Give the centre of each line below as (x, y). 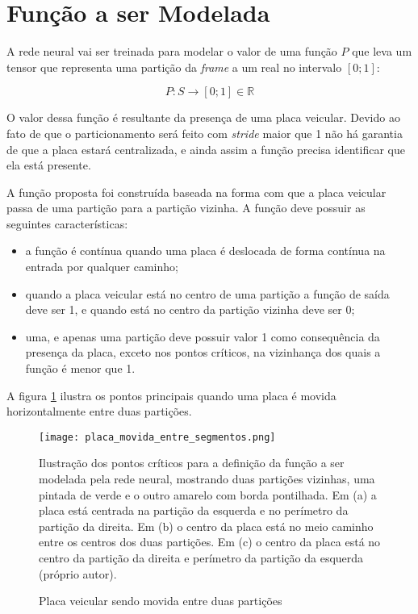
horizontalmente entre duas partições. (99, 411)
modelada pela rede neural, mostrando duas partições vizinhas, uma (207, 479)
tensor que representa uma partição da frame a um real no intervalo (174, 67)
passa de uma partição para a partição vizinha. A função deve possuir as (186, 208)
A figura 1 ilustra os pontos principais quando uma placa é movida (171, 395)
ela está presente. (49, 165)
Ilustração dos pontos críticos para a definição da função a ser (192, 463)
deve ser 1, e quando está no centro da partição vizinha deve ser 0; (190, 309)
